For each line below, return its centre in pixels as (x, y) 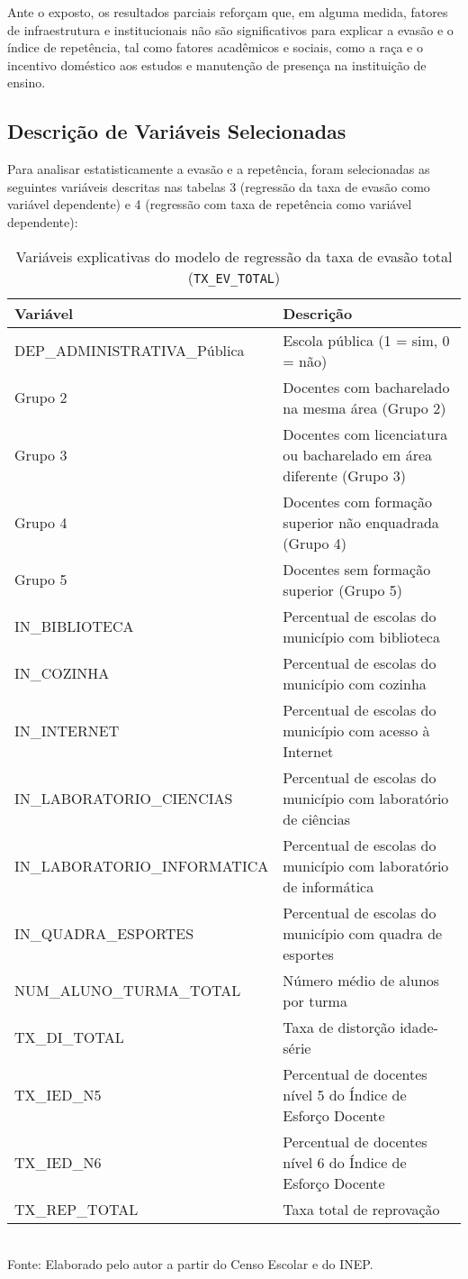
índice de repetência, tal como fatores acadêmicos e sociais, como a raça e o (215, 47)
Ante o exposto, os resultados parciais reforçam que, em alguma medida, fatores (228, 12)
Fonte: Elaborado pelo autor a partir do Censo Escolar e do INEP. (190, 1264)
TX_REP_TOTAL (76, 1209)
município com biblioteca (361, 636)
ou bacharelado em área (358, 454)
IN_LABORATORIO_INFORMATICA (142, 865)
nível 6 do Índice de (345, 1162)
